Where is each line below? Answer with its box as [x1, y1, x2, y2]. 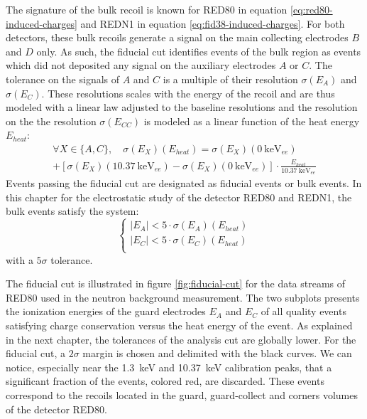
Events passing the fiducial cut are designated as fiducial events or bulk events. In [6, 176, 362, 191]
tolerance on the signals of [6, 71, 120, 86]
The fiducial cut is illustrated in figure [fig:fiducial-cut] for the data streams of [6, 276, 346, 291]
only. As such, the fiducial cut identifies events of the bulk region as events [36, 43, 361, 58]
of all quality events [261, 304, 346, 319]
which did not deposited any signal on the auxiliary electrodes [6, 58, 276, 73]
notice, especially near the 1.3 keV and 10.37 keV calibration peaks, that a [6, 359, 332, 374]
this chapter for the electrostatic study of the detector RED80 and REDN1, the [6, 189, 352, 204]
